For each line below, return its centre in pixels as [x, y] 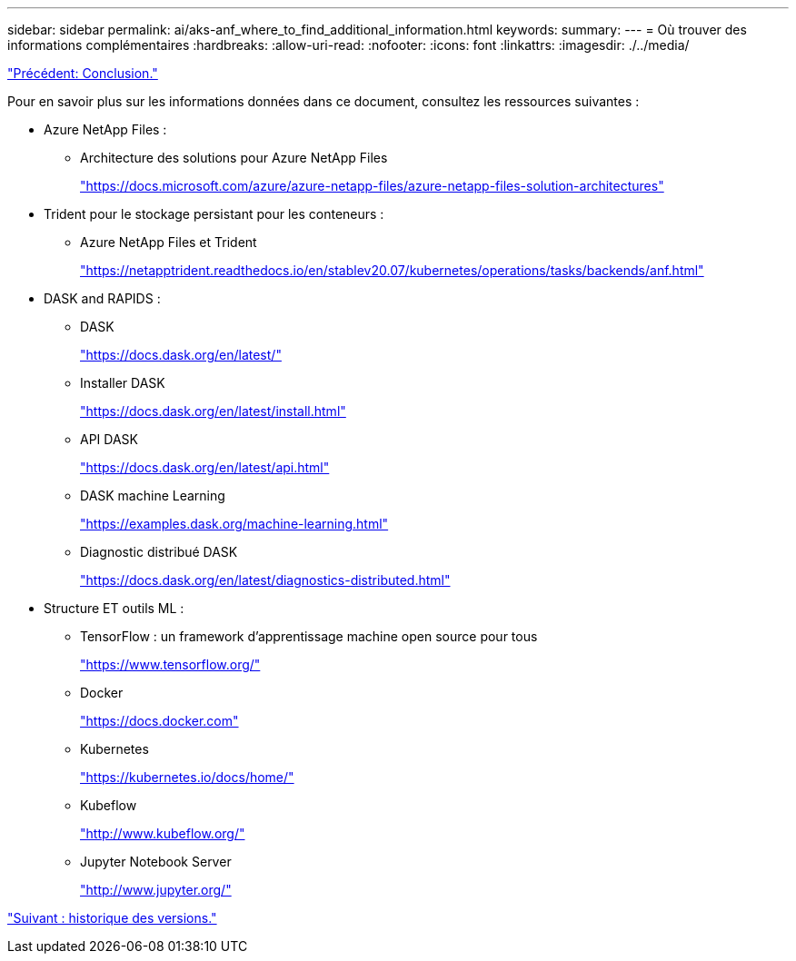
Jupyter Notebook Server [156, 862]
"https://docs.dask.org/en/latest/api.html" [205, 467]
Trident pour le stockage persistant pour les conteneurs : [214, 214]
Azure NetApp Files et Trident [169, 242]
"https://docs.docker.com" [159, 721]
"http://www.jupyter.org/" [156, 890]
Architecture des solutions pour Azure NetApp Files [234, 158]
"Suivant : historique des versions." [112, 918]
